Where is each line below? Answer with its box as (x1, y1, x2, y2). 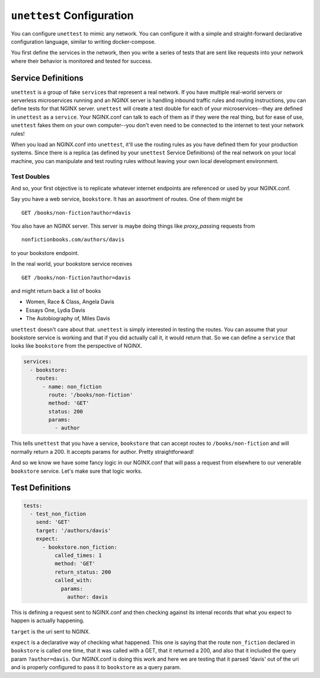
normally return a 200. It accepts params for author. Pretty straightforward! (11, 448, 194, 455)
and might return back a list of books (11, 288, 101, 295)
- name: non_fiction (42, 383, 102, 390)
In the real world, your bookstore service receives (11, 260, 133, 268)
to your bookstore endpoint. (11, 249, 79, 256)
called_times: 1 (54, 552, 102, 559)
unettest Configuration (11, 9, 134, 22)
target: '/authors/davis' (36, 527, 111, 534)
